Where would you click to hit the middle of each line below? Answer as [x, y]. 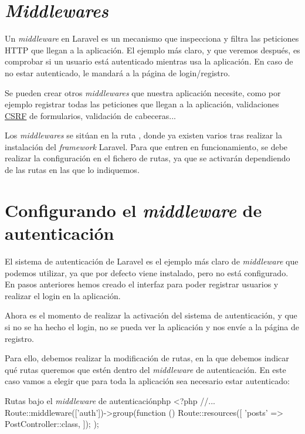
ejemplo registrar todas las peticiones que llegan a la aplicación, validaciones [142, 104]
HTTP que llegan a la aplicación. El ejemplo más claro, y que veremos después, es [152, 50]
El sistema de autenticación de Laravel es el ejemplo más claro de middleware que [152, 261]
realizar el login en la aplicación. [63, 295]
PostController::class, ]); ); [52, 424]
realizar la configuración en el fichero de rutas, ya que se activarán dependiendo [148, 158]
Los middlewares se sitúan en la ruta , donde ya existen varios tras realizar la [143, 135]
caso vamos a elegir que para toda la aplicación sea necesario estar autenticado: [147, 381]
